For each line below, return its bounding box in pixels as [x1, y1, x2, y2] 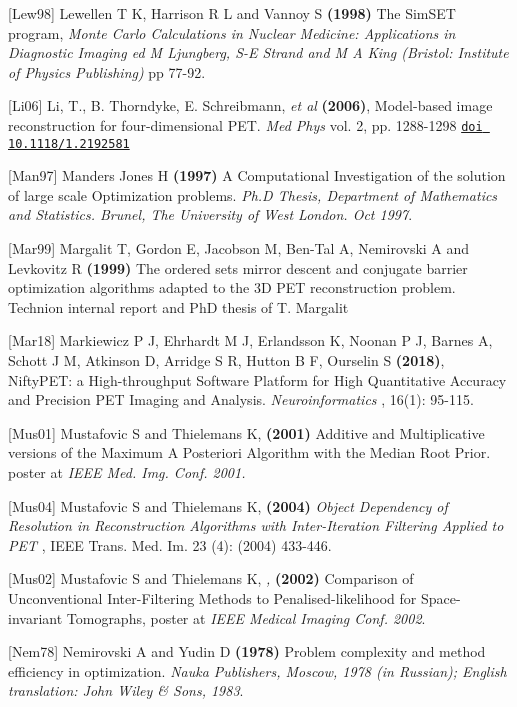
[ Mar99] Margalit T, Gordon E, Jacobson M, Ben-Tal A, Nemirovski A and [8, 238, 470, 259]
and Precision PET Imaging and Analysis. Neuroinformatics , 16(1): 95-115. [8, 389, 474, 410]
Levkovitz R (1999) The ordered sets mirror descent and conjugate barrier [8, 257, 468, 278]
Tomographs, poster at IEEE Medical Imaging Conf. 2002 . [66, 607, 426, 628]
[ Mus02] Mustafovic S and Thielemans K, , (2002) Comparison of [8, 568, 414, 589]
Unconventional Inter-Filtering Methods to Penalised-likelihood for [8, 587, 417, 608]
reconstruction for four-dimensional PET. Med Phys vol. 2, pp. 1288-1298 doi [8, 114, 483, 135]
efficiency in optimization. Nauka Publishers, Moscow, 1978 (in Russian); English [8, 660, 507, 681]
